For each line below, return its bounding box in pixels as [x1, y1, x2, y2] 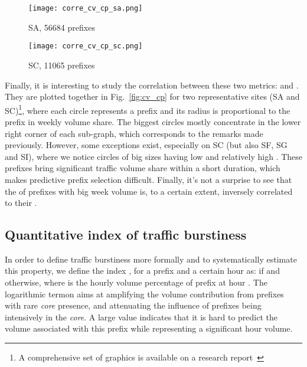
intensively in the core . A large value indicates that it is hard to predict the [5, 310, 277, 323]
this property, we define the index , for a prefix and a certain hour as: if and [5, 264, 280, 277]
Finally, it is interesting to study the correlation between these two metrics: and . [5, 78, 299, 91]
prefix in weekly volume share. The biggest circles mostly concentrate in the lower [5, 115, 301, 127]
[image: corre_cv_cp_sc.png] [28, 42, 143, 51]
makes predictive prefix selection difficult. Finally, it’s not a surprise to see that [5, 173, 292, 185]
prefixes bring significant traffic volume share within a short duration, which [5, 162, 280, 174]
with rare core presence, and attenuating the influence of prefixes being [5, 299, 262, 312]
